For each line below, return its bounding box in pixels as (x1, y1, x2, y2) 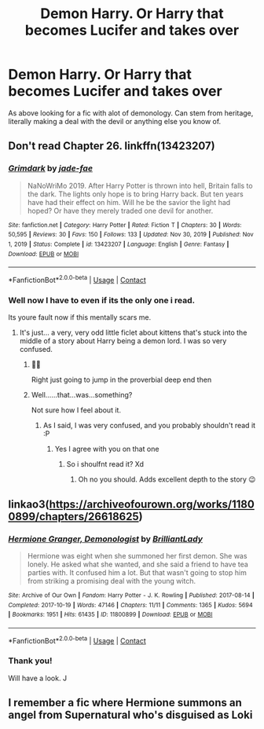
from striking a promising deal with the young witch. (27, 576, 196, 585)
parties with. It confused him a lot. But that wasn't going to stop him (27, 567, 247, 577)
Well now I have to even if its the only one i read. (8, 295, 196, 306)
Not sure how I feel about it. (31, 405, 122, 415)
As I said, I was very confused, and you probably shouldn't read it (42, 421, 256, 430)
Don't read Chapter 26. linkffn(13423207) (8, 139, 215, 153)
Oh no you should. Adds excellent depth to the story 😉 (78, 474, 256, 484)
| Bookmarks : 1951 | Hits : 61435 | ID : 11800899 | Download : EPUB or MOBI (8, 610, 213, 619)
